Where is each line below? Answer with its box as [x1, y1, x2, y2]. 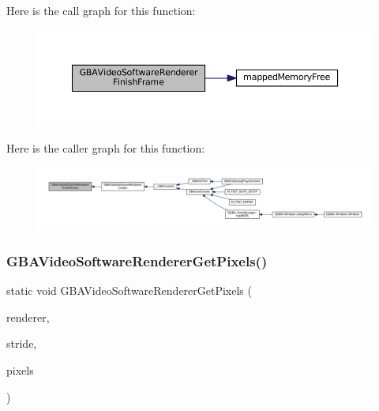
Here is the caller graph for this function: [6, 140, 205, 156]
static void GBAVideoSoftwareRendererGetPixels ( [6, 282, 252, 299]
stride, [6, 335, 37, 352]
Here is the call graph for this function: [6, 2, 196, 18]
